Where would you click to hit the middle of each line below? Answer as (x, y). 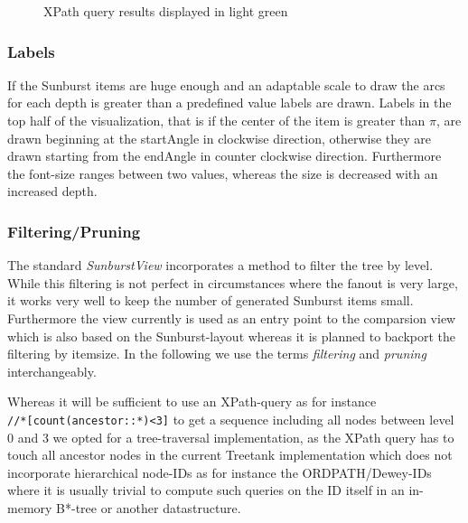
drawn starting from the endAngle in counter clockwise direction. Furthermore (225, 156)
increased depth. (52, 191)
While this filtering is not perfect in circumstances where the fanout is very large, (233, 282)
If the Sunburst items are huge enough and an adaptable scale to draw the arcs (226, 84)
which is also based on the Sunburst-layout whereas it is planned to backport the (232, 336)
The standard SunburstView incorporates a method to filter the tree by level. (220, 265)
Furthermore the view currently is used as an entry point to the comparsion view (232, 318)
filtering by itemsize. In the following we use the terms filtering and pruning (217, 354)
